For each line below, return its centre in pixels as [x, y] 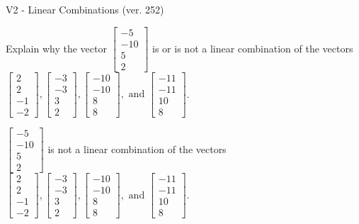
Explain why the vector [56, 48]
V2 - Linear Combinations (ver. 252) [85, 9]
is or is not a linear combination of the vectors [253, 48]
